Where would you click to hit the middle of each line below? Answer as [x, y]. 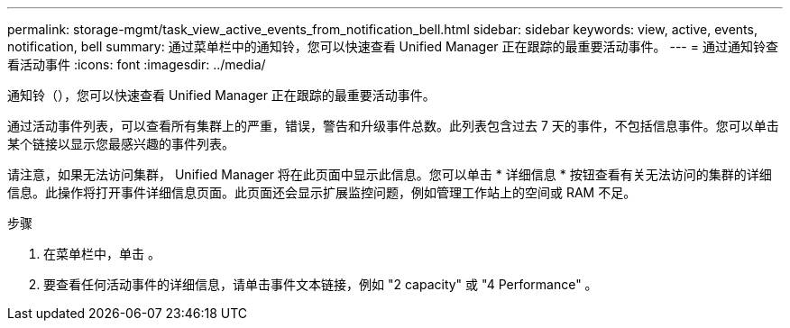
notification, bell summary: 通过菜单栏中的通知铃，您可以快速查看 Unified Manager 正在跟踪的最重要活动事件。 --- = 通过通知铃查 [393, 46]
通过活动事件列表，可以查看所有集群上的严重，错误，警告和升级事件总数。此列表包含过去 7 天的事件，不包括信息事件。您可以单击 [393, 126]
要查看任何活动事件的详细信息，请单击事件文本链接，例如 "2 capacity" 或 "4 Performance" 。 [321, 284]
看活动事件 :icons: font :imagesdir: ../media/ [137, 64]
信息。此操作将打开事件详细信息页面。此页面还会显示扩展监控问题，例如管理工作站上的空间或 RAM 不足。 [322, 192]
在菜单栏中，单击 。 [102, 254]
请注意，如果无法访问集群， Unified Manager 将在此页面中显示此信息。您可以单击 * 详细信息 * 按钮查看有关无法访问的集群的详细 [390, 174]
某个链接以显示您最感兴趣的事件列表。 [121, 144]
